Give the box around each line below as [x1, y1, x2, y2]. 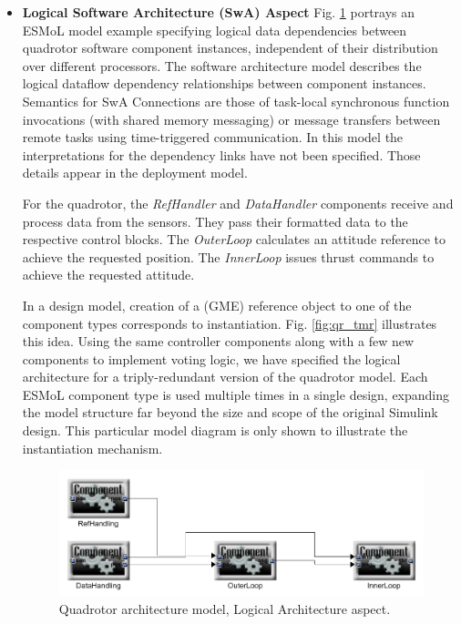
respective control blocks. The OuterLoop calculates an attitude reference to [22, 230, 446, 249]
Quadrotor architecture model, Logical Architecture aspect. [58, 599, 391, 619]
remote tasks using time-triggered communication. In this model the [22, 128, 404, 147]
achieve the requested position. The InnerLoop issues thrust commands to [22, 247, 435, 266]
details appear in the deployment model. [22, 163, 248, 182]
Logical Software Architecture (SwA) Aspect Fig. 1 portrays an [22, 3, 415, 21]
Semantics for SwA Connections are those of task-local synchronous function [22, 91, 450, 110]
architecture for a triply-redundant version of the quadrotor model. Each [22, 367, 428, 386]
